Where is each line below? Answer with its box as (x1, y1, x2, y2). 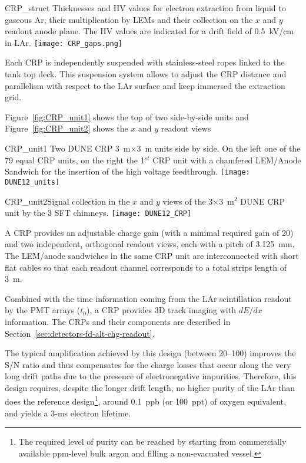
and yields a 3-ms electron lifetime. (5, 406, 131, 419)
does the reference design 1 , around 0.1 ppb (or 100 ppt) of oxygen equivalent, (5, 393, 286, 408)
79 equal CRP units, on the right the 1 (5, 153, 145, 166)
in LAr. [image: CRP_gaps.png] (5, 36, 122, 48)
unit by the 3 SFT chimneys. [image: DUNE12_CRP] (5, 206, 192, 219)
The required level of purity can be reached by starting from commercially (18, 435, 287, 448)
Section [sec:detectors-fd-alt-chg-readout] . (5, 327, 155, 339)
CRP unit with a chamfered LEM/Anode (152, 153, 301, 166)
